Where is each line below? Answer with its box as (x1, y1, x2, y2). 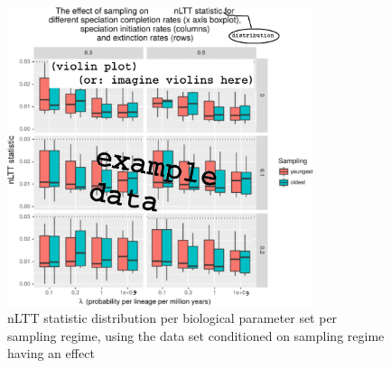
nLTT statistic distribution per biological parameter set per (7, 308, 338, 327)
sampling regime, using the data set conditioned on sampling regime (7, 326, 385, 345)
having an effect (7, 344, 95, 363)
